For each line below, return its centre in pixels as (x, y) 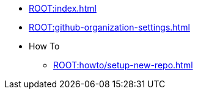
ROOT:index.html (63, 8)
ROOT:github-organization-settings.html (109, 27)
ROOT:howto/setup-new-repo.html (123, 65)
